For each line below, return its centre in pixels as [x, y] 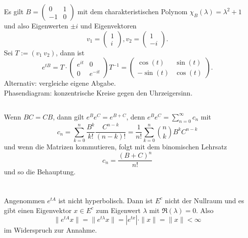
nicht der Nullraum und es [205, 200]
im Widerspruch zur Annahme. [50, 230]
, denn [136, 116]
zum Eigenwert [118, 210]
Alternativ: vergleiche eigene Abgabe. [60, 83]
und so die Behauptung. [40, 172]
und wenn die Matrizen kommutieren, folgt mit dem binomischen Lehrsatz [116, 147]
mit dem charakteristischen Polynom [133, 12]
